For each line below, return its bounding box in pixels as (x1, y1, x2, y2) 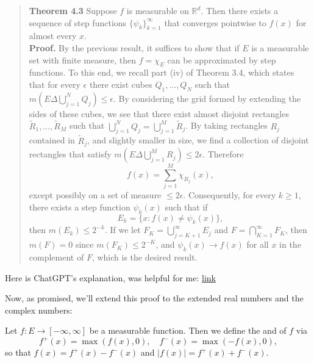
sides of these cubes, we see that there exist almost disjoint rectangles (29, 107, 289, 120)
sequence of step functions (29, 16, 127, 29)
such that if (165, 200, 208, 213)
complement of (29, 250, 84, 263)
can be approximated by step (167, 53, 276, 66)
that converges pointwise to (164, 16, 266, 29)
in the (279, 238, 301, 251)
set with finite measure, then (29, 53, 136, 66)
